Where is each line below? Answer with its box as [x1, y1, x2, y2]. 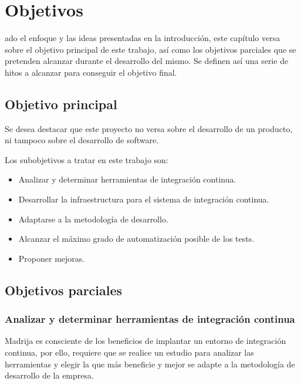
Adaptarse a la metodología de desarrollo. [18, 212, 168, 225]
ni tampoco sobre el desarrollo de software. [5, 134, 159, 146]
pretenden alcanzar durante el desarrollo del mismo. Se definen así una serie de [5, 55, 289, 67]
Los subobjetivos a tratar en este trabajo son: [5, 153, 168, 166]
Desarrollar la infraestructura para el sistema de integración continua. [18, 193, 269, 205]
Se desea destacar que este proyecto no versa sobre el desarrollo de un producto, [5, 122, 293, 134]
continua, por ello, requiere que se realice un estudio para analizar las [5, 346, 254, 359]
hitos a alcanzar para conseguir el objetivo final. [5, 66, 177, 78]
